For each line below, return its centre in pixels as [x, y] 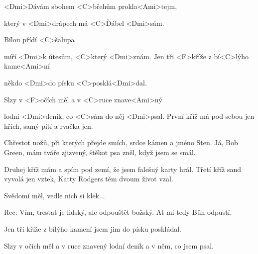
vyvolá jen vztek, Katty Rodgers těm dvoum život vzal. [89, 179]
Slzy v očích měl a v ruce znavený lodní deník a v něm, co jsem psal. [109, 245]
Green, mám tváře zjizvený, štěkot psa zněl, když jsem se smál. [100, 152]
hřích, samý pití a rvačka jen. [49, 126]
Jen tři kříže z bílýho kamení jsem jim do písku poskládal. [93, 228]
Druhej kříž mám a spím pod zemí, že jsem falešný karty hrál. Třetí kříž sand [123, 169]
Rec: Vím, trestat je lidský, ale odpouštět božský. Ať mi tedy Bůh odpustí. [118, 212]
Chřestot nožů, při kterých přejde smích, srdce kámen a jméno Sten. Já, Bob [121, 142]
